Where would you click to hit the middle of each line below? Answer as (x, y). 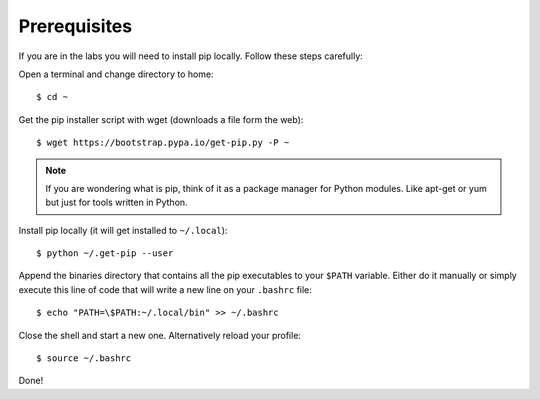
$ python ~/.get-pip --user (105, 253)
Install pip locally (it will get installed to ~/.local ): (123, 230)
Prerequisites (75, 26)
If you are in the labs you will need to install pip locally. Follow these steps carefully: (191, 56)
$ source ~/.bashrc (84, 358)
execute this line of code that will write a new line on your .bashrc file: (165, 289)
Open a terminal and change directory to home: (116, 74)
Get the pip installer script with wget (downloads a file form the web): (161, 119)
